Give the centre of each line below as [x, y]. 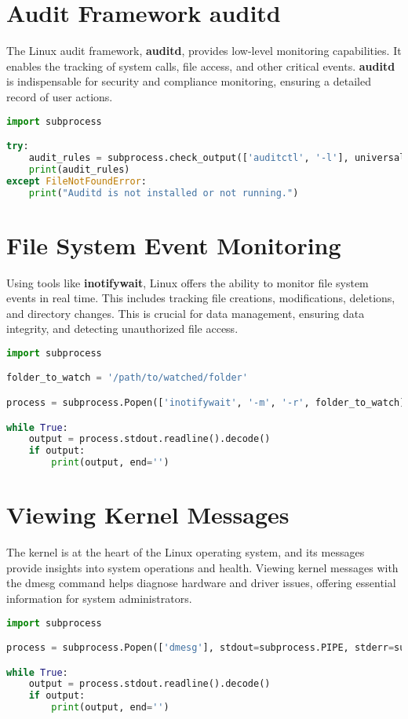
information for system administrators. [99, 598]
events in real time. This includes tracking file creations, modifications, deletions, [201, 298]
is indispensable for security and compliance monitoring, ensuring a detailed [189, 81]
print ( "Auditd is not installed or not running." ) [164, 193]
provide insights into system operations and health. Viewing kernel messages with [202, 567]
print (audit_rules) [79, 169]
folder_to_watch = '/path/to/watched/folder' [127, 378]
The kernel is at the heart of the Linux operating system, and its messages [186, 552]
